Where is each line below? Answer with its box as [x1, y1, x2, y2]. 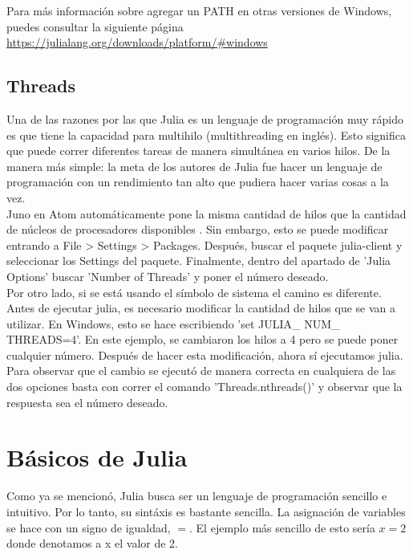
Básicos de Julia [6, 441, 188, 474]
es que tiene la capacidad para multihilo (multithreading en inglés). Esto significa [6, 126, 406, 143]
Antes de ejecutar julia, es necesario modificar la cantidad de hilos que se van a [6, 299, 396, 316]
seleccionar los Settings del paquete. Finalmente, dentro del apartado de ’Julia [6, 252, 391, 269]
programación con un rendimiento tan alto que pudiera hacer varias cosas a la [6, 173, 389, 190]
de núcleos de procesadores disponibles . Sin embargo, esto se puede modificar [6, 221, 389, 238]
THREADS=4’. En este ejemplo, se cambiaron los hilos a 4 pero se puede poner [6, 331, 399, 348]
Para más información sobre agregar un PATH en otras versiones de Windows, [6, 2, 392, 18]
